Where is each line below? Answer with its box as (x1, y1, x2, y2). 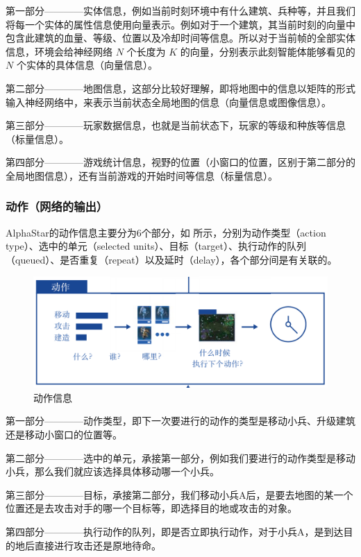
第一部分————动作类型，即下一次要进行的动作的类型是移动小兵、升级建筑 (6, 413, 355, 428)
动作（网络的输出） (6, 198, 108, 215)
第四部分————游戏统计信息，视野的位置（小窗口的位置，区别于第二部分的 (6, 155, 355, 169)
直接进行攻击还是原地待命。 (34, 538, 161, 552)
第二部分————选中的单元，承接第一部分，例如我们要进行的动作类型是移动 (6, 450, 355, 465)
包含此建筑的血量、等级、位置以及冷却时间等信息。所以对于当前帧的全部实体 (6, 31, 355, 45)
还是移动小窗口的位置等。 (6, 427, 122, 441)
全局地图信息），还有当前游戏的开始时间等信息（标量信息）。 (6, 168, 278, 182)
